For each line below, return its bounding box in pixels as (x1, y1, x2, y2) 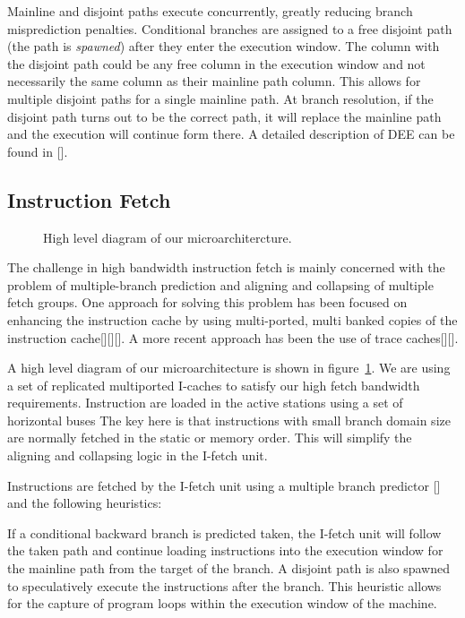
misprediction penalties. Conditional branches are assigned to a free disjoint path (7, 19, 452, 38)
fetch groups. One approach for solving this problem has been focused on (7, 293, 408, 312)
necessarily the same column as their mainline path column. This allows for (7, 72, 421, 90)
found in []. (7, 142, 68, 160)
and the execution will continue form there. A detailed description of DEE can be (7, 124, 455, 143)
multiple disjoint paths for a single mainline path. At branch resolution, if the (7, 89, 434, 107)
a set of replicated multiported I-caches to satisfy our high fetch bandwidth (7, 375, 420, 394)
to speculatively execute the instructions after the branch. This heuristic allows (7, 576, 442, 595)
